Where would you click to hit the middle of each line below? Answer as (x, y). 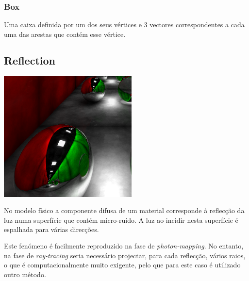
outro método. (25, 274)
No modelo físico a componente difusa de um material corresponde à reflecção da (124, 210)
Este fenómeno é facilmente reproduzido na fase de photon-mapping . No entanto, (124, 245)
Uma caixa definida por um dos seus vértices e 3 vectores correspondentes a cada (124, 25)
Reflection (30, 60)
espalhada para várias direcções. (51, 229)
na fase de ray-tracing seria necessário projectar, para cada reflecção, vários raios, (125, 255)
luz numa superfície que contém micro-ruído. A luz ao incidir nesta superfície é (121, 220)
